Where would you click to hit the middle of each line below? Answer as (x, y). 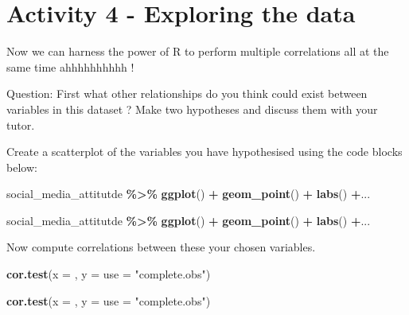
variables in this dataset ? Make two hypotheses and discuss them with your (192, 109)
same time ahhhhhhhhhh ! (70, 66)
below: (22, 167)
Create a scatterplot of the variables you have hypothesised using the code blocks (204, 152)
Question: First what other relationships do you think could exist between (187, 93)
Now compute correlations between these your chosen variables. (161, 247)
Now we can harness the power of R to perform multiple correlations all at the (198, 51)
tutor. (21, 124)
